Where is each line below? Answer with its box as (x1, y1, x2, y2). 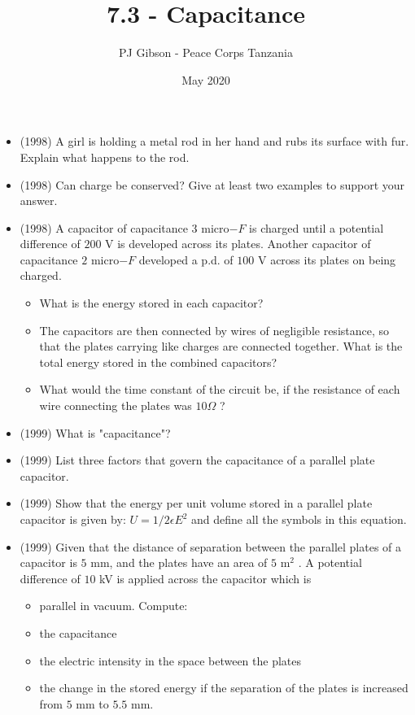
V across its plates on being (257, 251, 396, 268)
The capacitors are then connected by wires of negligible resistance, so (39, 321, 390, 338)
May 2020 (181, 71, 230, 88)
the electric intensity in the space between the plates (39, 652, 302, 669)
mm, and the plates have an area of (90, 554, 268, 571)
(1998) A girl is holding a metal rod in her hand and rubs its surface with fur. (20, 133, 409, 150)
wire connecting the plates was (39, 397, 192, 414)
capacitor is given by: (20, 511, 126, 527)
